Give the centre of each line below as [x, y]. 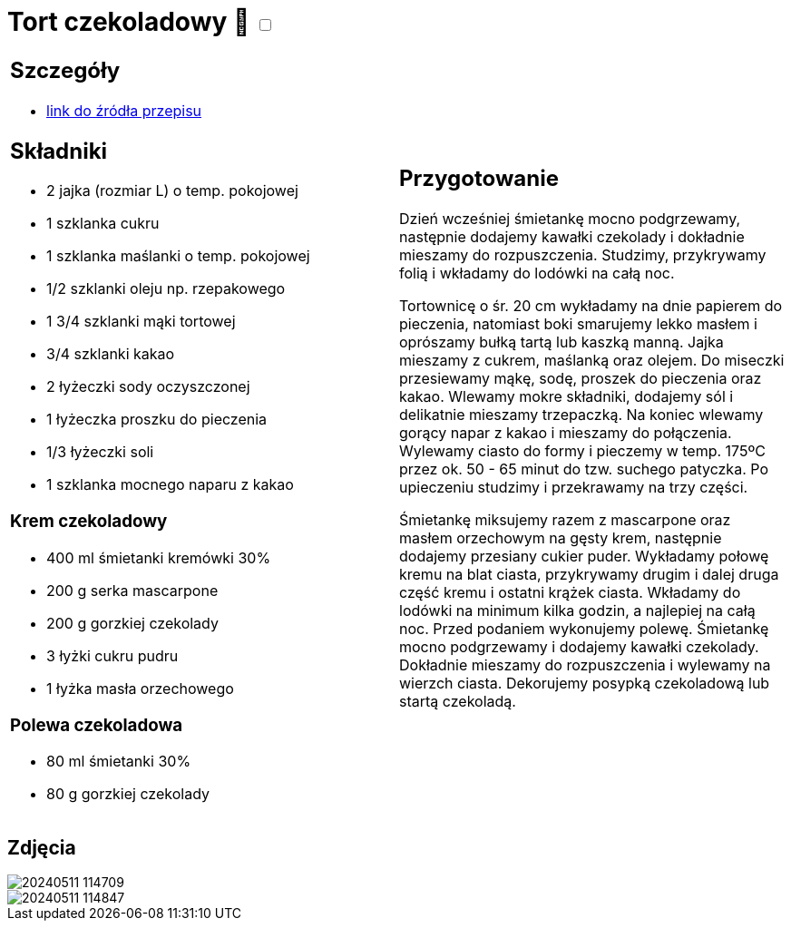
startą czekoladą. [458, 701]
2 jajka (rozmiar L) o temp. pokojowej [172, 191]
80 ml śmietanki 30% [119, 762]
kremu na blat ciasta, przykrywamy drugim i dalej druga [589, 574]
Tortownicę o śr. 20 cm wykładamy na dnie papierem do [591, 305]
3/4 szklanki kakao [111, 354]
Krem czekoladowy [89, 522]
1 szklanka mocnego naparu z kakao [170, 485]
